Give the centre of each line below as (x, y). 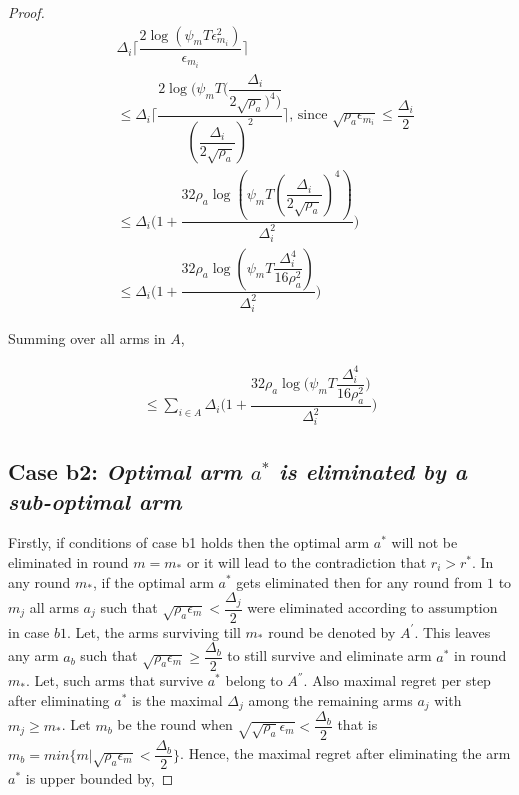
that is (357, 724)
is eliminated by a (372, 471)
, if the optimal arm (153, 581)
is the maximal (177, 699)
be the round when (175, 724)
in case (29, 631)
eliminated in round (68, 561)
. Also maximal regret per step (397, 680)
